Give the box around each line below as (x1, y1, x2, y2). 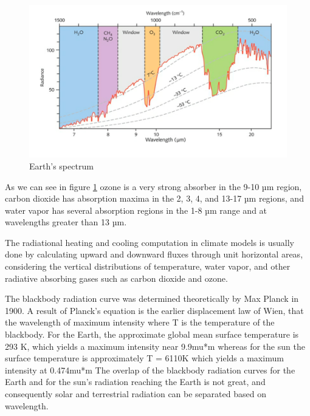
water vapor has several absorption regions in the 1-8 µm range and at (5, 203, 267, 216)
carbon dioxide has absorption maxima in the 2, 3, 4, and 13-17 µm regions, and (5, 192, 304, 205)
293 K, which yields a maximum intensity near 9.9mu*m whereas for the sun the (5, 339, 305, 352)
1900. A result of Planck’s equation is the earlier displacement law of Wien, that (5, 304, 304, 316)
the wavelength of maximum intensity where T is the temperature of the (5, 316, 275, 329)
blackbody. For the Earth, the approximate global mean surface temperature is (5, 328, 299, 341)
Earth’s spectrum (29, 159, 94, 172)
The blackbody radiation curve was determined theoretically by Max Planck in (5, 292, 299, 305)
